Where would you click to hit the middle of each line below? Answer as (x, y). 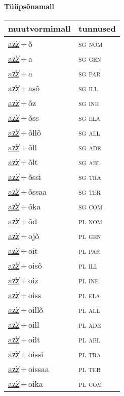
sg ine (89, 102)
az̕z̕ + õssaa (28, 191)
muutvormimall (39, 28)
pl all (89, 309)
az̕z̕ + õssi (25, 176)
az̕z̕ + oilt (24, 339)
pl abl (89, 339)
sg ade (90, 147)
